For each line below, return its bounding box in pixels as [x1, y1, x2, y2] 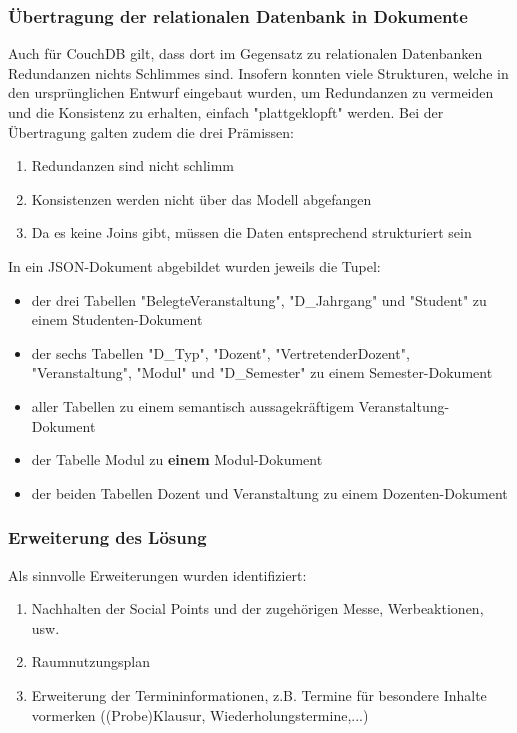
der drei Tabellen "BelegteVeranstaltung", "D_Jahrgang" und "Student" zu [31, 289, 487, 310]
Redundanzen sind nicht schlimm [31, 155, 234, 176]
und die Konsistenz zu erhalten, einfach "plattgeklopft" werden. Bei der [8, 102, 444, 122]
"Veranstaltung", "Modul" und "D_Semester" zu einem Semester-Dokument [31, 362, 493, 383]
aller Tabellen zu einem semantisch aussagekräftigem [31, 395, 355, 416]
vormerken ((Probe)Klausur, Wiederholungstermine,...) [31, 704, 369, 725]
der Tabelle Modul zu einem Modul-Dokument [31, 449, 323, 470]
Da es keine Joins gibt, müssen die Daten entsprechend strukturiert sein [31, 222, 472, 243]
